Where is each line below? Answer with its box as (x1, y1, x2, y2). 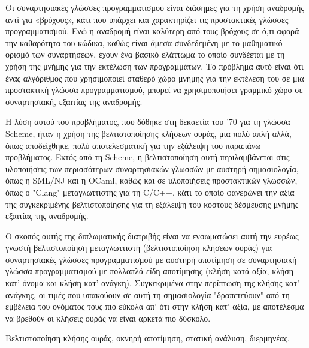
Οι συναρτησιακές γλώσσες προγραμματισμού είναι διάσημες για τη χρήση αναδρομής (5, 1, 304, 13)
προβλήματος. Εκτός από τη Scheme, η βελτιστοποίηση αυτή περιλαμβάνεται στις (5, 151, 290, 163)
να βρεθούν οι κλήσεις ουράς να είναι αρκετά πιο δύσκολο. (5, 311, 211, 324)
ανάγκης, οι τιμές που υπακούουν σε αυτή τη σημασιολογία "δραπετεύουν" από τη (5, 288, 290, 301)
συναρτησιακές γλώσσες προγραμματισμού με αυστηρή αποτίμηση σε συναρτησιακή (5, 253, 297, 265)
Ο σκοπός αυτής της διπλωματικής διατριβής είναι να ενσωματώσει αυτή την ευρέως (5, 229, 299, 242)
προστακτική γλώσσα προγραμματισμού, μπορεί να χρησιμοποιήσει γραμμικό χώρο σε (5, 83, 303, 96)
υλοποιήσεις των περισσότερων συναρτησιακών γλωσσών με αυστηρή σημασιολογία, (5, 162, 299, 175)
